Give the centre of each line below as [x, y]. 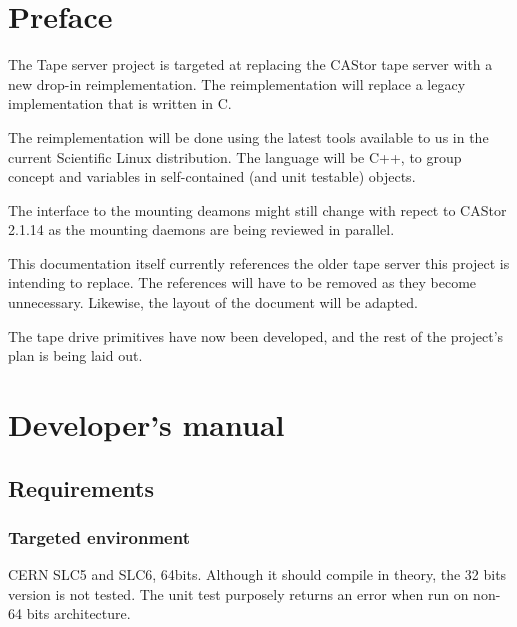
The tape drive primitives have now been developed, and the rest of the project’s [256, 335]
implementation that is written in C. [120, 103]
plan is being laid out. [75, 355]
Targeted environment [99, 536]
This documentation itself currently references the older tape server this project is [259, 262]
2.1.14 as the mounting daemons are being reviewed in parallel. [201, 229]
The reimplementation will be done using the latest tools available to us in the [248, 136]
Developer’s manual [146, 424]
